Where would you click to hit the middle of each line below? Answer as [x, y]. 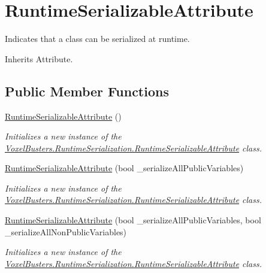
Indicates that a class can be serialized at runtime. [97, 39]
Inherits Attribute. [39, 58]
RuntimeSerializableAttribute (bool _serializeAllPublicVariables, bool [133, 220]
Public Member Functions [87, 91]
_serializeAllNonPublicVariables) [66, 231]
